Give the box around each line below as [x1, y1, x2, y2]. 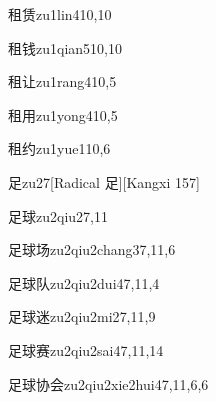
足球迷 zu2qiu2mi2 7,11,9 [8, 306, 156, 327]
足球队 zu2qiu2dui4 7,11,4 [8, 272, 160, 293]
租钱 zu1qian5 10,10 [8, 37, 122, 58]
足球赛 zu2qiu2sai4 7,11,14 [8, 339, 164, 360]
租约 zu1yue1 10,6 [8, 138, 111, 159]
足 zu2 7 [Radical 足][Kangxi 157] [8, 171, 200, 192]
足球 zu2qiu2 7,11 [8, 205, 108, 226]
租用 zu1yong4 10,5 [8, 104, 118, 125]
